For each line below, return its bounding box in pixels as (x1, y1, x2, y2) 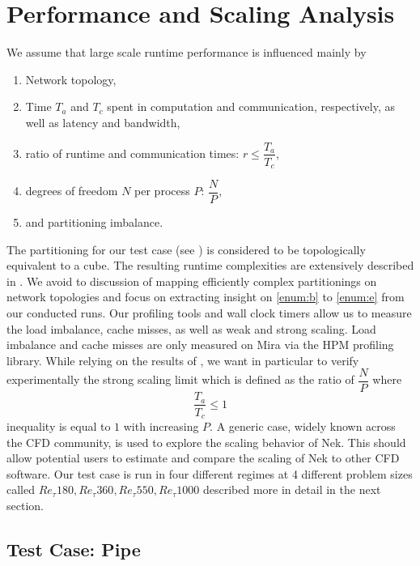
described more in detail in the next (202, 481, 381, 498)
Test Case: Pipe (6, 536, 141, 561)
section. (6, 496, 44, 513)
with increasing (123, 418, 199, 434)
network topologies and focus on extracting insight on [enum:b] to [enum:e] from (6, 288, 405, 305)
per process (134, 182, 190, 199)
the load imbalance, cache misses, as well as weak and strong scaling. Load (6, 320, 376, 337)
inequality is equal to (6, 418, 111, 434)
